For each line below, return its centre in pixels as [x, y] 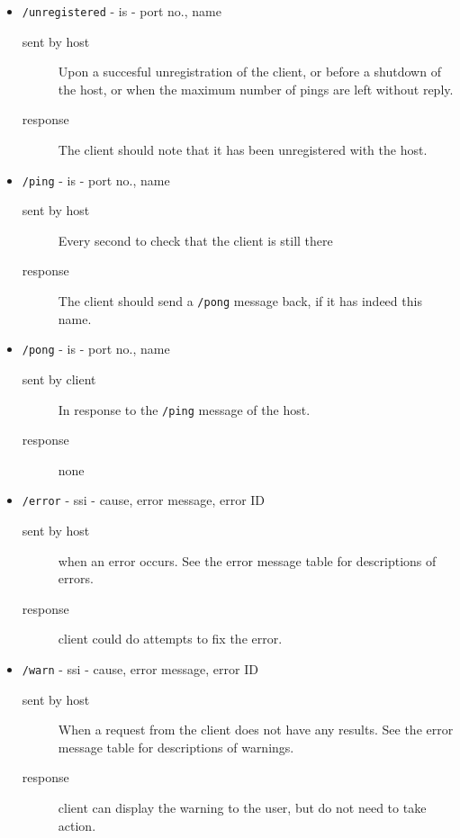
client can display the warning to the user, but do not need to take [242, 808]
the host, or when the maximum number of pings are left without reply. [256, 89]
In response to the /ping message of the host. [184, 409]
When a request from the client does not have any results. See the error [256, 730]
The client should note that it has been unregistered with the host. [243, 150]
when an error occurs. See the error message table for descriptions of [247, 560]
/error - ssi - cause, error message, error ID [144, 500]
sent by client [59, 378]
